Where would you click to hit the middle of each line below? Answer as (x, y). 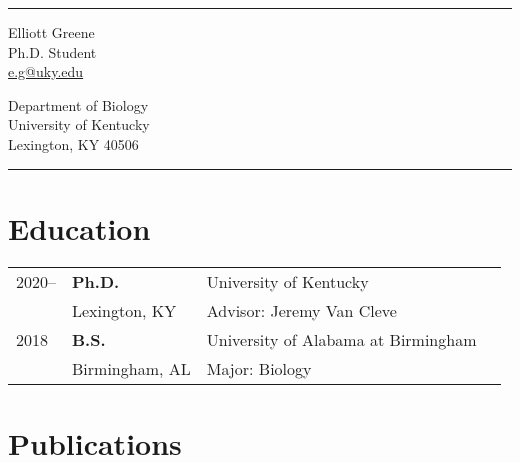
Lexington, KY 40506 (73, 143)
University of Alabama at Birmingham (341, 339)
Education (79, 227)
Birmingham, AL (131, 368)
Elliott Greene (51, 32)
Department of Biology (78, 104)
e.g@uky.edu (46, 71)
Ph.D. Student (52, 51)
